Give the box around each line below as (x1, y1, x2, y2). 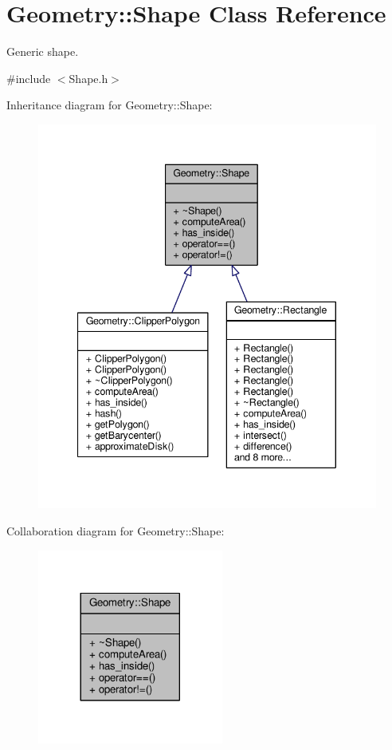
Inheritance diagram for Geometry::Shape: (6, 97, 213, 113)
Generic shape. (6, 43, 79, 60)
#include (6, 69, 51, 86)
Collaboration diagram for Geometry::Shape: (6, 522, 225, 539)
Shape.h (69, 69, 108, 86)
